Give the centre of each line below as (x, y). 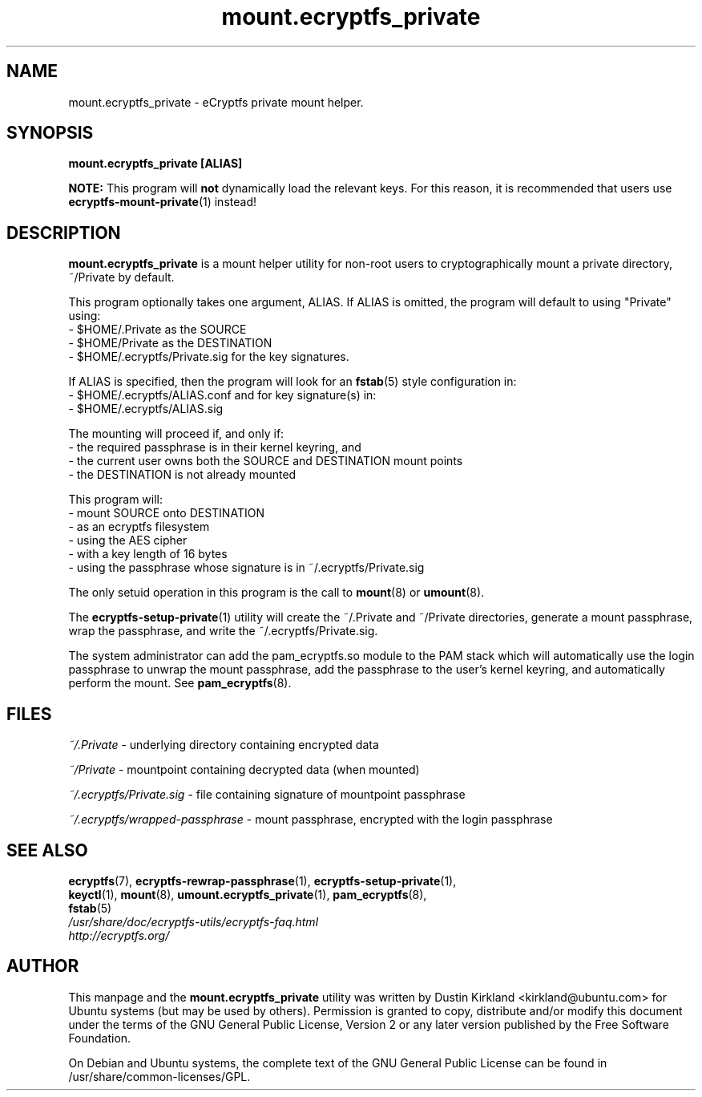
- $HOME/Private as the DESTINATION (170, 343)
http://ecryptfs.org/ (119, 935)
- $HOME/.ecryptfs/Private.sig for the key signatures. (209, 357)
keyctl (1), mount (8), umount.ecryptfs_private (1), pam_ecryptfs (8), (248, 894)
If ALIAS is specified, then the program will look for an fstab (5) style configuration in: (292, 382)
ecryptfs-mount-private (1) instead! (162, 202)
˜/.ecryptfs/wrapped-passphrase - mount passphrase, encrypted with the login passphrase (311, 820)
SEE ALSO (47, 850)
